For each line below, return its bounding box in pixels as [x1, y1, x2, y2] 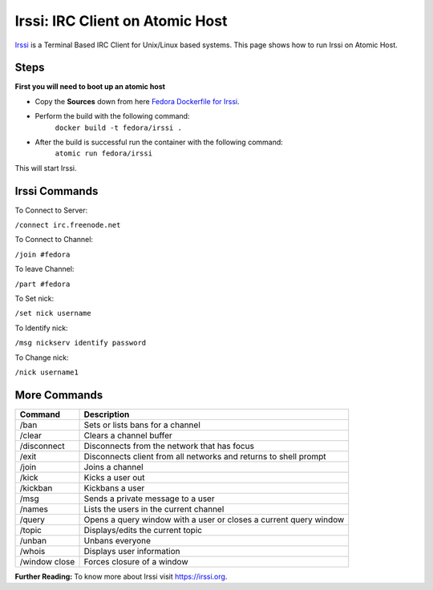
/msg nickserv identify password [14, 338, 147, 348]
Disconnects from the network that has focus [83, 440, 254, 451]
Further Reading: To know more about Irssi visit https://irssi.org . [14, 572, 228, 581]
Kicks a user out [83, 471, 145, 483]
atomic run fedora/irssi [55, 149, 152, 158]
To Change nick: [14, 353, 69, 362]
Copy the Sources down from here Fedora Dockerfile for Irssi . [34, 96, 240, 106]
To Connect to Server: [14, 205, 88, 215]
